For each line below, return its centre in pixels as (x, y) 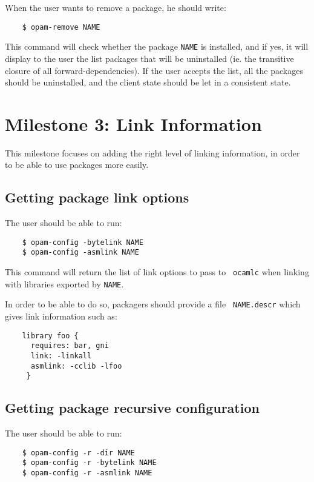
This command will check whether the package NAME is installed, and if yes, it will (157, 46)
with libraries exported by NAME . (64, 283)
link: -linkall (61, 356)
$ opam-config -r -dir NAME (78, 453)
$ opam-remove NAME (61, 27)
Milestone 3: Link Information (133, 123)
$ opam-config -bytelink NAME (83, 242)
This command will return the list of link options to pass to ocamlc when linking (157, 272)
